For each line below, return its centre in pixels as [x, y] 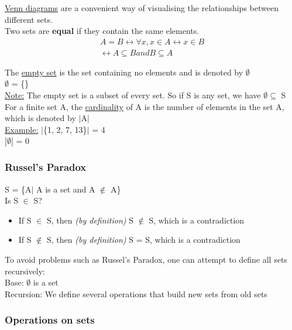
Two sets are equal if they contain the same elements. [102, 31]
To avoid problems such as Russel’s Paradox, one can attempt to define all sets [146, 259]
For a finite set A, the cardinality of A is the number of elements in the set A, [145, 106]
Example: [22, 129]
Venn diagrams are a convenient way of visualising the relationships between [142, 8]
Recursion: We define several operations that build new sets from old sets [136, 293]
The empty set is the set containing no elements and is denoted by [124, 72]
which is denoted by [40, 118]
